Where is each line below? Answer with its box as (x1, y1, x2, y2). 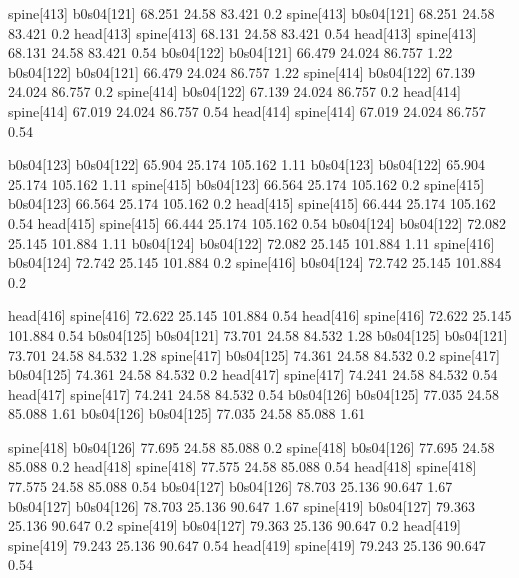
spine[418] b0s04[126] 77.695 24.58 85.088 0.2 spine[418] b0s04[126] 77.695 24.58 (8, 436, 495, 457)
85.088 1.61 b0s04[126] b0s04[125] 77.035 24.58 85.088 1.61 (8, 403, 366, 424)
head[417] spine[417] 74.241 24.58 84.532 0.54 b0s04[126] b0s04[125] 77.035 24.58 (8, 383, 500, 404)
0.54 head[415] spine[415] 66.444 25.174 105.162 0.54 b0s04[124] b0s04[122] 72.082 (8, 212, 507, 233)
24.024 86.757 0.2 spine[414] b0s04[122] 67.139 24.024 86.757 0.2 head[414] (8, 81, 461, 102)
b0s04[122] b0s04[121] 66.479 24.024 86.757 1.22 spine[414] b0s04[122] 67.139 (8, 61, 475, 82)
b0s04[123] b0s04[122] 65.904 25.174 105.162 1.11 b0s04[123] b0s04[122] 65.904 (8, 154, 486, 175)
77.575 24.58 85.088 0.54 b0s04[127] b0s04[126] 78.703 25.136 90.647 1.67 (8, 476, 453, 497)
